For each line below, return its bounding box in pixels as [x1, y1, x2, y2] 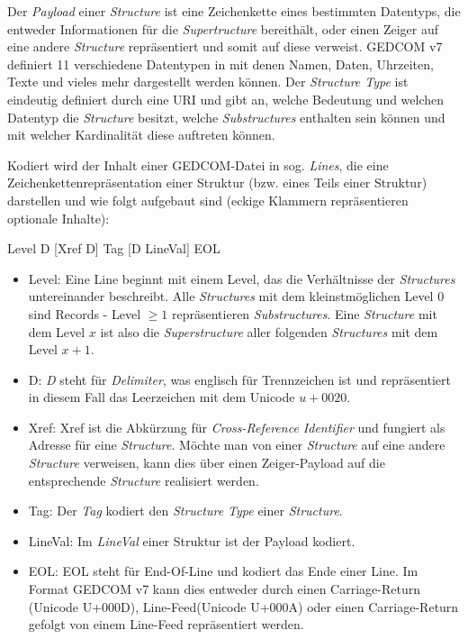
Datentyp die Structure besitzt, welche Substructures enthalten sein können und [7, 107, 445, 126]
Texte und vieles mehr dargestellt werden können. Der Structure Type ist [7, 72, 409, 91]
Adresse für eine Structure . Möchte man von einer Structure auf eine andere [28, 435, 445, 454]
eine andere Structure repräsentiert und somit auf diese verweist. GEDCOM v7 [7, 37, 443, 56]
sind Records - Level [28, 304, 141, 323]
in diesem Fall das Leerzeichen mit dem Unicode [28, 388, 295, 406]
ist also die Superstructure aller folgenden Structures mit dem [100, 322, 438, 341]
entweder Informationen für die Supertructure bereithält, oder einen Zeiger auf [7, 19, 439, 38]
